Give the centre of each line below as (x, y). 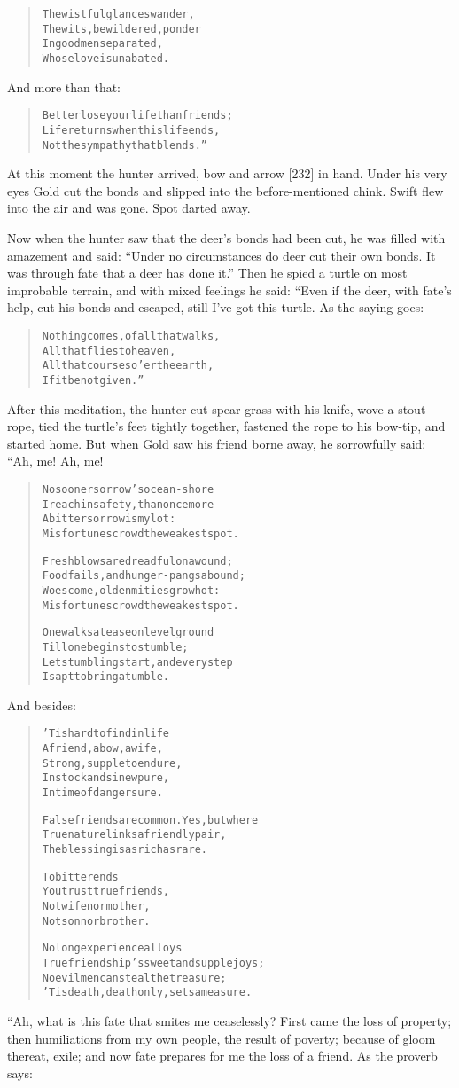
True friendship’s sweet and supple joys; (153, 963)
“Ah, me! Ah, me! (55, 461)
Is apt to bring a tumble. (106, 677)
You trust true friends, (105, 892)
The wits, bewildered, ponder (121, 29)
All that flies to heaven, (109, 351)
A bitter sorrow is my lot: (109, 519)
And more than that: (64, 86)
